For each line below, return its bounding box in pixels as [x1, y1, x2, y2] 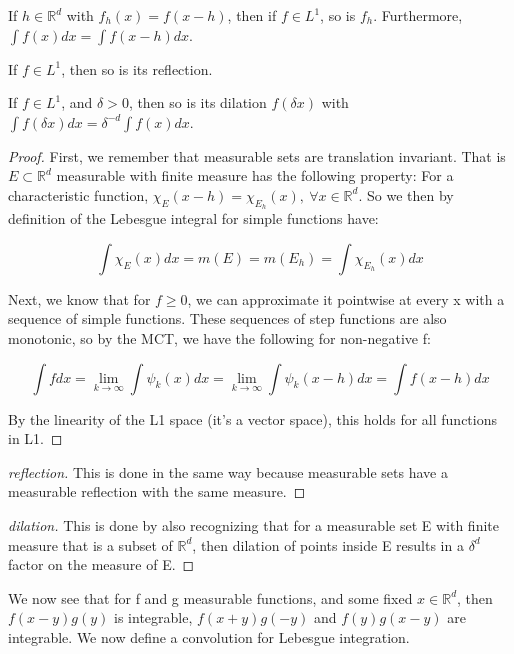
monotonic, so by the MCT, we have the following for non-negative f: [8, 327, 431, 348]
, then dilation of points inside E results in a [192, 534, 464, 555]
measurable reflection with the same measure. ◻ [8, 481, 306, 502]
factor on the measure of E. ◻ [8, 554, 195, 575]
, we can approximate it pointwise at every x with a [187, 288, 505, 309]
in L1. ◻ [8, 428, 63, 449]
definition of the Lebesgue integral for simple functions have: [8, 208, 379, 229]
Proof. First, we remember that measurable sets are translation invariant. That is [8, 145, 506, 166]
